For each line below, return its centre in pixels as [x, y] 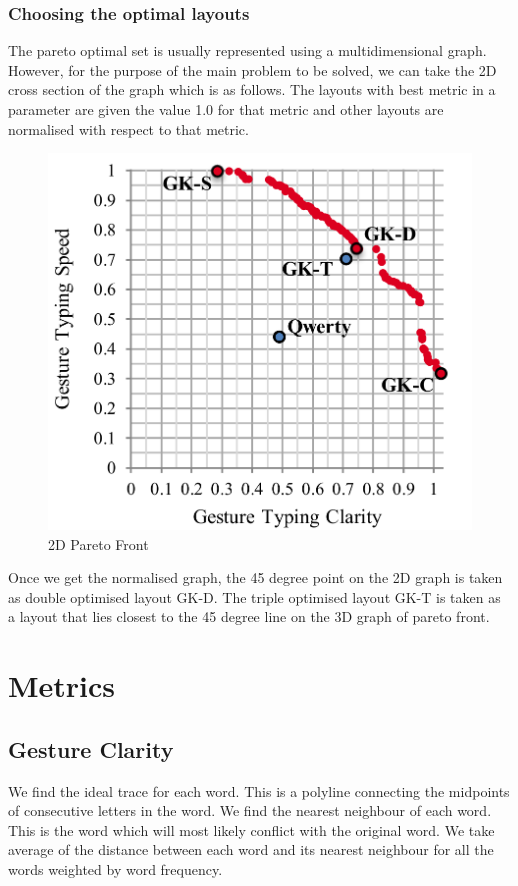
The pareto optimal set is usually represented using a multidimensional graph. [247, 50]
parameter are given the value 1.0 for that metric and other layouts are [226, 109]
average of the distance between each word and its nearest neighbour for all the [251, 849]
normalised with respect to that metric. [128, 128]
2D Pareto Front [98, 543]
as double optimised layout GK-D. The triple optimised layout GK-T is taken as [254, 596]
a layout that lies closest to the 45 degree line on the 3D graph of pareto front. [249, 616]
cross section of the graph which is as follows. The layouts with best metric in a [252, 89]
